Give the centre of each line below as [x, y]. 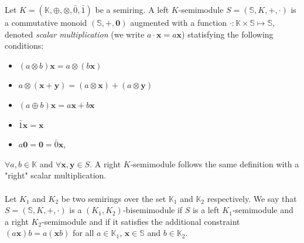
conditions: [24, 45]
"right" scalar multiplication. [56, 175]
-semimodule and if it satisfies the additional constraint [141, 221]
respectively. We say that [252, 198]
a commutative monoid [46, 22]
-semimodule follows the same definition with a [215, 163]
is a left [206, 210]
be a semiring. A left [132, 9]
